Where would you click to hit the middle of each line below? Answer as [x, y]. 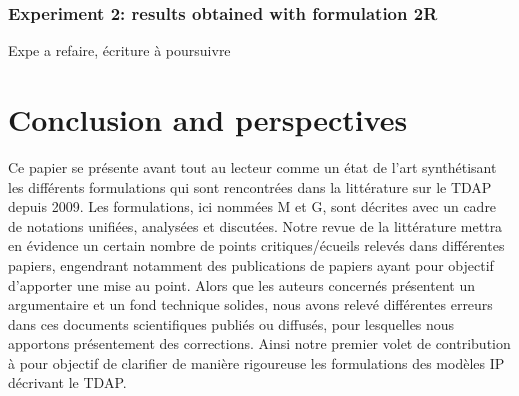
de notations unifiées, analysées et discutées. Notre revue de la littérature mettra [255, 225]
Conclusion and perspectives [208, 119]
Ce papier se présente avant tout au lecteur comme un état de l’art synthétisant [252, 166]
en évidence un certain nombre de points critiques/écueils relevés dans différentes [256, 245]
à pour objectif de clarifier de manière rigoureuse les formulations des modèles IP [256, 362]
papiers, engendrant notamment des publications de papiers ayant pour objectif [251, 264]
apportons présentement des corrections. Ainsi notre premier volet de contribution [259, 343]
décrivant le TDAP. [67, 382]
